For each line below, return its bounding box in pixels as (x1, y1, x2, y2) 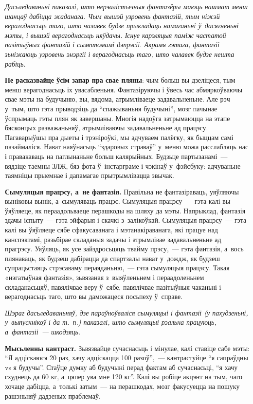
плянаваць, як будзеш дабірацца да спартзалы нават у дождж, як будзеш (5, 253, 220, 263)
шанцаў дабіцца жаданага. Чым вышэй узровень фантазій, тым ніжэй (5, 11, 220, 21)
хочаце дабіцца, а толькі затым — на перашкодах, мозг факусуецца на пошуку (5, 381, 240, 391)
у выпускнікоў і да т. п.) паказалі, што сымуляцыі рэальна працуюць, (5, 317, 217, 327)
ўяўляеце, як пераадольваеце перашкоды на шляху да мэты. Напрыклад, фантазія (5, 205, 246, 215)
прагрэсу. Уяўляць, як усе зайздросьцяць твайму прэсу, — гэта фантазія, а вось (5, 244, 244, 254)
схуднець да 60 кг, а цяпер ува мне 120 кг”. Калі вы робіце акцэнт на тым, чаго (5, 371, 243, 382)
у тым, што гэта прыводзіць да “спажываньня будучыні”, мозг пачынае (5, 103, 217, 113)
